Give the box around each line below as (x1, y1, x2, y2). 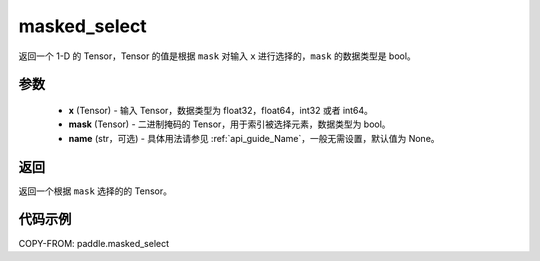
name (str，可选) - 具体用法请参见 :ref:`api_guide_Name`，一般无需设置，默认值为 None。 (68, 132, 440, 144)
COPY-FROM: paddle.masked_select (18, 237, 170, 249)
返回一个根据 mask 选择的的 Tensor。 (18, 185, 172, 197)
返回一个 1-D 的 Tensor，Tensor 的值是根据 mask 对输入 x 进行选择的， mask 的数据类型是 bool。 (18, 50, 417, 62)
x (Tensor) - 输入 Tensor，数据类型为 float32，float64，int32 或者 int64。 (68, 104, 374, 116)
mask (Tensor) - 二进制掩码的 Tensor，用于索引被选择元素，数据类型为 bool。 (68, 118, 391, 130)
